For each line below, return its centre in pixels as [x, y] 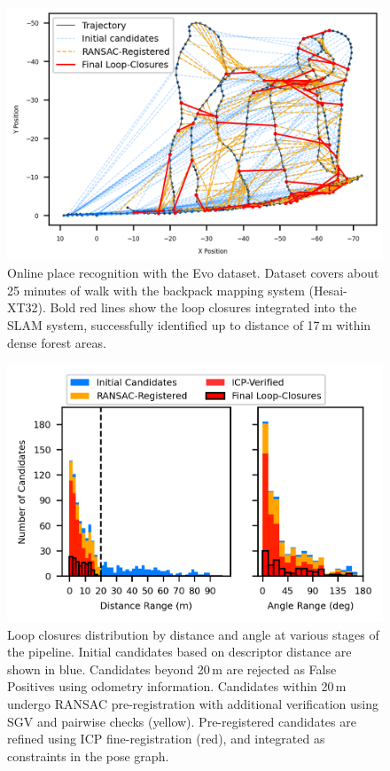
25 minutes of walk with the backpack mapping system [156, 290]
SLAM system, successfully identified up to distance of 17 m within [189, 325]
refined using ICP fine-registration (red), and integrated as [166, 739]
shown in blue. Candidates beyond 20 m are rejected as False [172, 669]
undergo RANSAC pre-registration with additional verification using [193, 703]
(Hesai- [328, 290]
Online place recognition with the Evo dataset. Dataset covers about [193, 273]
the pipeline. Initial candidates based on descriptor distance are [179, 652]
